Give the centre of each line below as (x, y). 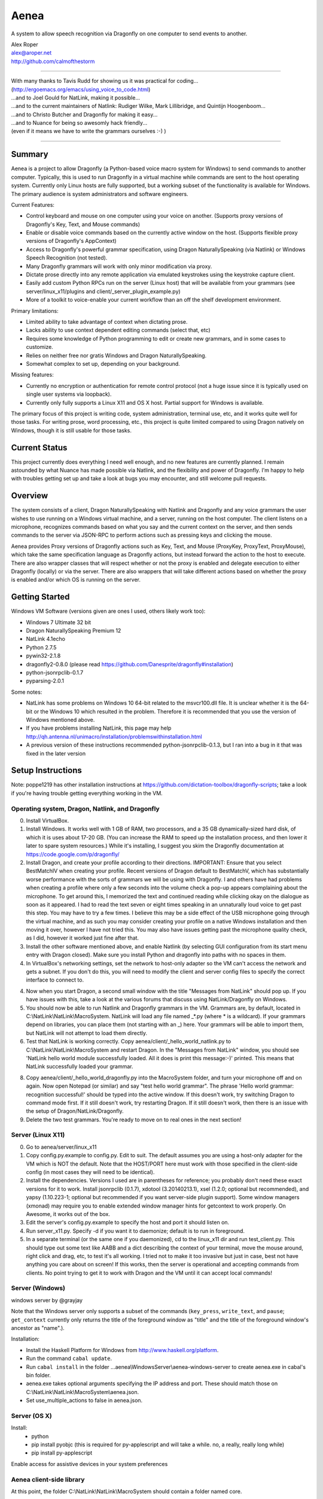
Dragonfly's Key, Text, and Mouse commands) (83, 224)
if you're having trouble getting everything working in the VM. (87, 793)
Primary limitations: (35, 311)
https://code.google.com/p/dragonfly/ (73, 854)
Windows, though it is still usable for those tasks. (71, 430)
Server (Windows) (38, 1288)
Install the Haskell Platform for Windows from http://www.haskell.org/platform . (122, 1350)
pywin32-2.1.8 (43, 656)
